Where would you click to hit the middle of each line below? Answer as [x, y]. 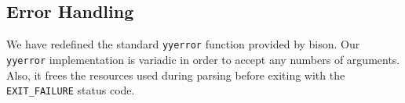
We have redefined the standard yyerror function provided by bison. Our [183, 44]
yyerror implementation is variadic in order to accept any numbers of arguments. [203, 59]
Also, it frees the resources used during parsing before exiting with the [176, 75]
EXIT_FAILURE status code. [71, 90]
